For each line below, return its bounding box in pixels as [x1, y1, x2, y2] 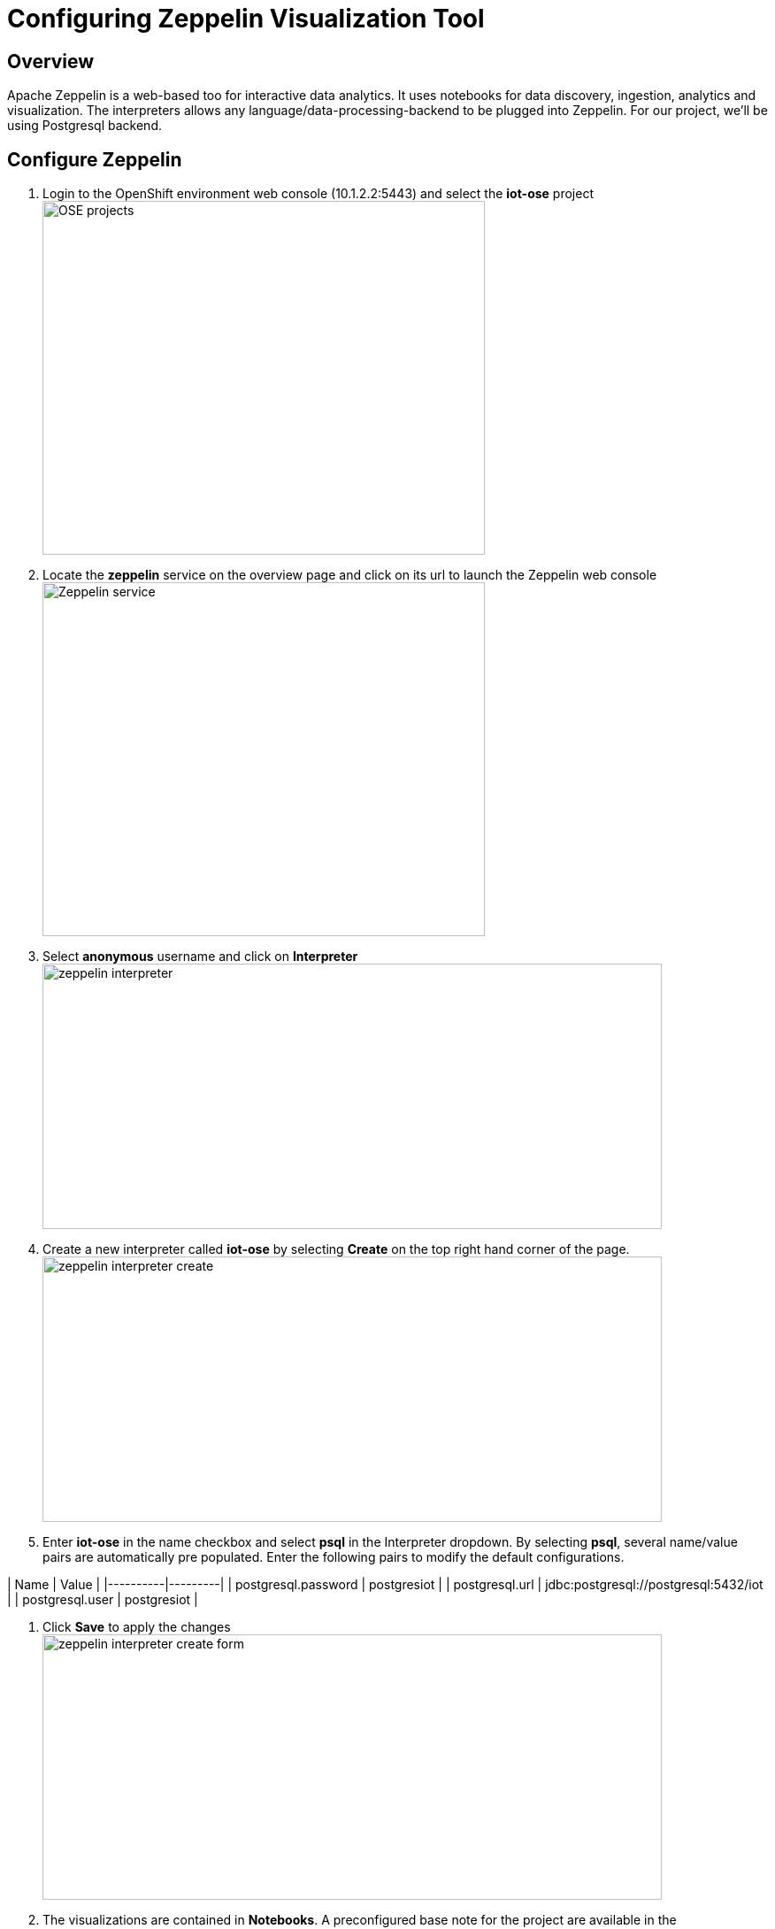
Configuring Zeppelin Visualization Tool [7, 4, 485, 34]
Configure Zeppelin [7, 148, 182, 171]
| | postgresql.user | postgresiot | [7, 1592, 198, 1608]
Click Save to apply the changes [42, 1619, 231, 1635]
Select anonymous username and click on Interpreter [42, 949, 358, 964]
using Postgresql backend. [7, 118, 162, 134]
